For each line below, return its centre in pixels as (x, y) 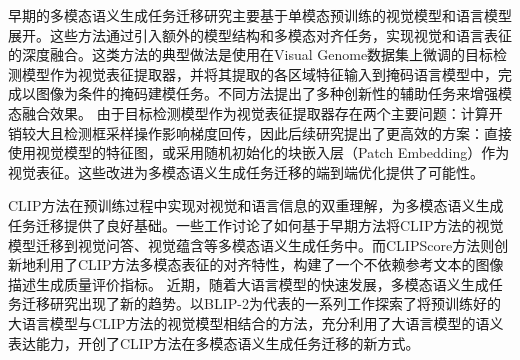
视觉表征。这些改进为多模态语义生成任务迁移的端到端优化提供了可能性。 (246, 171)
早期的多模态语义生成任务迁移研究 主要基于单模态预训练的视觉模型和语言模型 (260, 15)
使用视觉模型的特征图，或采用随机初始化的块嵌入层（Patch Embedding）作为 (259, 152)
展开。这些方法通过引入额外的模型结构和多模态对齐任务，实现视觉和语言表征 (260, 34)
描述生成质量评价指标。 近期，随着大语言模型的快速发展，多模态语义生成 (248, 283)
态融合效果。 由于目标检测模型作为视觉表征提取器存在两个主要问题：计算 (248, 112)
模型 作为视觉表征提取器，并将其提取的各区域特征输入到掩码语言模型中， (259, 73)
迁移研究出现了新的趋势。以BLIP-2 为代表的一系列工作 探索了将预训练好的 (261, 303)
